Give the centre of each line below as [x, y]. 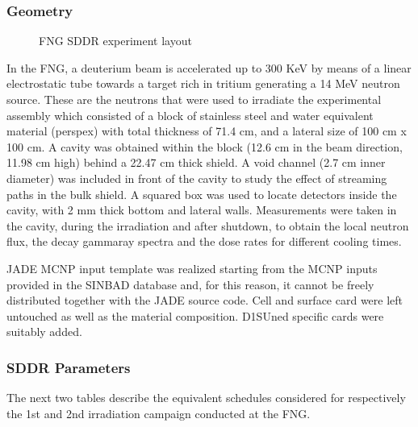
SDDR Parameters [69, 367]
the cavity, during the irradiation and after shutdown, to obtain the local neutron [208, 225]
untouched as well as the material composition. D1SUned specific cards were [195, 315]
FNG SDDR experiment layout [115, 41]
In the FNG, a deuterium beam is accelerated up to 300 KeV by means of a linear [209, 67]
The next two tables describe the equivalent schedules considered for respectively [206, 398]
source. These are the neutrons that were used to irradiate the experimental [194, 99]
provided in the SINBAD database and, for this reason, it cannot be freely [190, 284]
